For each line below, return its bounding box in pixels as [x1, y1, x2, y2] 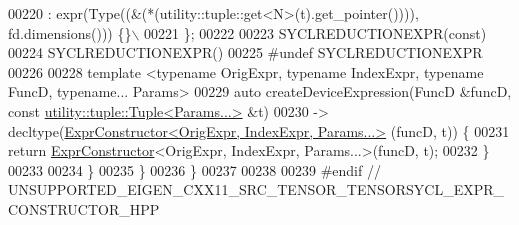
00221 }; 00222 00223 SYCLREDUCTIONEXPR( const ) [144, 22, 487, 43]
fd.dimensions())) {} [8, 22, 132, 43]
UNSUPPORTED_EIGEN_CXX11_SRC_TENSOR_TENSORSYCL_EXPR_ [8, 179, 505, 200]
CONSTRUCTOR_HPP [8, 198, 160, 219]
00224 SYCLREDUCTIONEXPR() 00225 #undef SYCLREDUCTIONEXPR [8, 42, 483, 63]
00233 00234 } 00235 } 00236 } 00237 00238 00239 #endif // [8, 159, 381, 180]
